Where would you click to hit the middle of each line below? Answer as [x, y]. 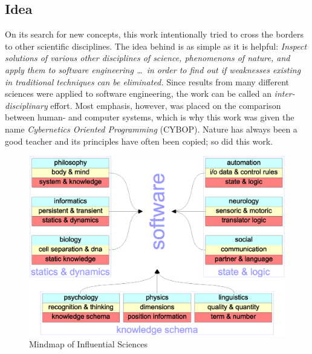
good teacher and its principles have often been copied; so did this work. [139, 141]
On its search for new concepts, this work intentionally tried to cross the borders [154, 34]
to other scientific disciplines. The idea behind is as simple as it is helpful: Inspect [156, 46]
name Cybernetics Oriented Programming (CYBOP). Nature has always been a [151, 129]
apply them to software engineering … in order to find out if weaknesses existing [153, 69]
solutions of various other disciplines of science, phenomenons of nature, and [148, 58]
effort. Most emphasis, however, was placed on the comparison [166, 105]
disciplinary [26, 105]
